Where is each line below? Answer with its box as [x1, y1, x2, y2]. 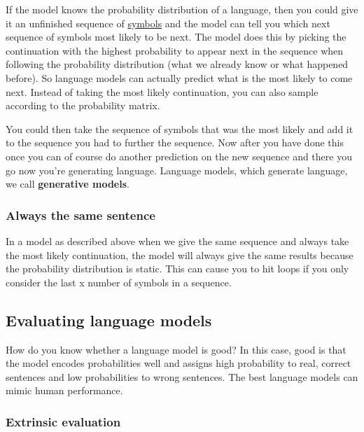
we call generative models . [6, 176, 129, 191]
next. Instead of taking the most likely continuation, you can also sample [6, 84, 318, 99]
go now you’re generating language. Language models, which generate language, [6, 162, 348, 177]
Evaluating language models [6, 309, 212, 330]
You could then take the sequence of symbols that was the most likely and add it [6, 121, 353, 136]
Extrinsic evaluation [6, 412, 121, 430]
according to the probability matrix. [6, 98, 160, 113]
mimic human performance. [6, 383, 123, 398]
